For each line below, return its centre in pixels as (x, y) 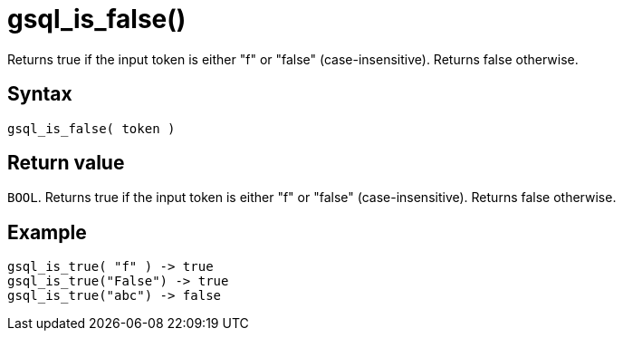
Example (47, 232)
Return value (66, 163)
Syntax (40, 94)
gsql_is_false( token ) (91, 128)
